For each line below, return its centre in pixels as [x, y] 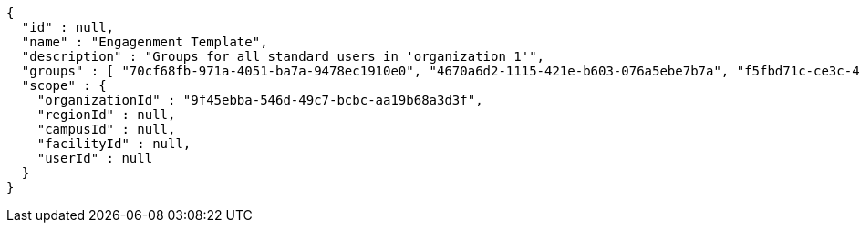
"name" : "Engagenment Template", [145, 42]
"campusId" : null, [106, 129]
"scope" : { [64, 85]
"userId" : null [95, 158]
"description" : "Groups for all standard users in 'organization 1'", [283, 56]
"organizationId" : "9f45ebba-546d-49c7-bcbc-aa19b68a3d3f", [260, 100]
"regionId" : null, [106, 115]
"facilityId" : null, [114, 144]
